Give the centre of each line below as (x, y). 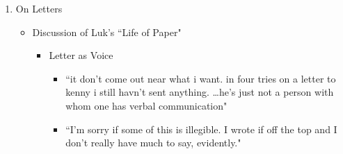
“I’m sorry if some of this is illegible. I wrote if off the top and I (201, 129)
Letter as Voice (81, 55)
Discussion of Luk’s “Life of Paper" (107, 32)
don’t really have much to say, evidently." (153, 143)
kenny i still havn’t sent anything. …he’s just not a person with (200, 92)
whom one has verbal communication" (146, 105)
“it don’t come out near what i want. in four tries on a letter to (201, 78)
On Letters (39, 8)
